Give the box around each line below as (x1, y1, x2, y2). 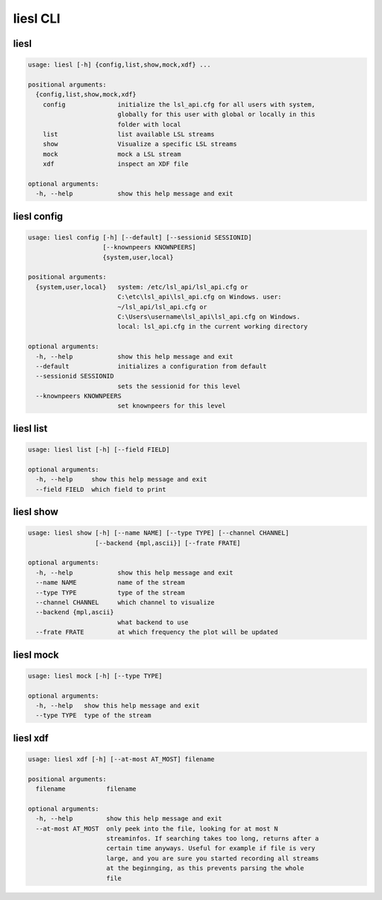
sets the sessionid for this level (117, 382, 241, 390)
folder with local (117, 120, 182, 128)
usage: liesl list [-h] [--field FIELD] (28, 446, 170, 454)
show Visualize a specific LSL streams (42, 140, 237, 148)
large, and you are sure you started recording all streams (106, 854, 320, 862)
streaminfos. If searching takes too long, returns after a (106, 835, 320, 843)
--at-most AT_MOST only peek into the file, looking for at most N (35, 824, 279, 833)
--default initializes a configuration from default (35, 362, 267, 370)
